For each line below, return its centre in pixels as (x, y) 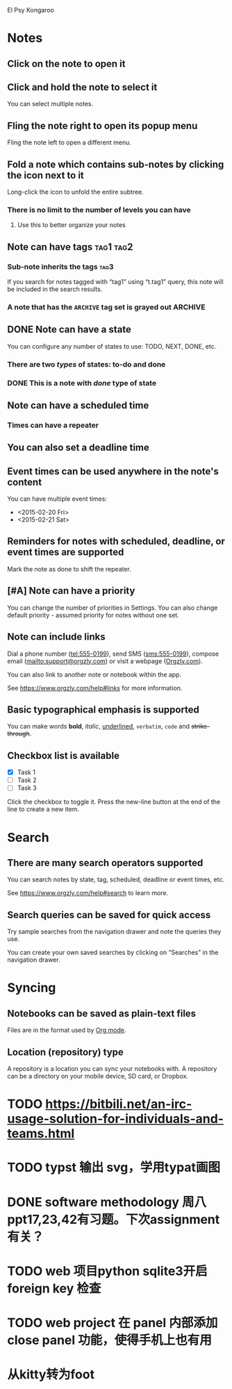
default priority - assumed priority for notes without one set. (93, 615)
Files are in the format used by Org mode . (67, 1030)
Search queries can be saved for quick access (109, 915)
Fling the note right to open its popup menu (102, 125)
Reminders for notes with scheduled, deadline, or (116, 541)
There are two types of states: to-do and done (86, 364)
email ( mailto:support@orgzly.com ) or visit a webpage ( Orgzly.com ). (105, 661)
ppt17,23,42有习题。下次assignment (114, 1219)
